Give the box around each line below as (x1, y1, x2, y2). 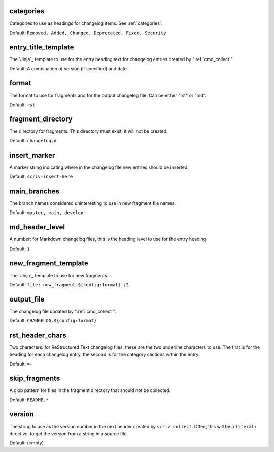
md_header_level (9, 223, 65, 231)
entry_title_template (9, 43, 74, 51)
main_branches (9, 187, 60, 195)
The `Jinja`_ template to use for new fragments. (9, 272, 109, 278)
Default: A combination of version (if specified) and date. (9, 66, 128, 72)
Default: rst (9, 102, 36, 108)
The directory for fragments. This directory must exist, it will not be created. (9, 128, 168, 134)
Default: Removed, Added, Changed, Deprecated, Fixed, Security (9, 29, 166, 36)
